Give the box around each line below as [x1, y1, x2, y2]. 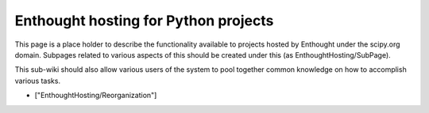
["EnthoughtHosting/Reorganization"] [34, 91, 157, 100]
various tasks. [14, 76, 61, 85]
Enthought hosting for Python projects [14, 12, 274, 29]
